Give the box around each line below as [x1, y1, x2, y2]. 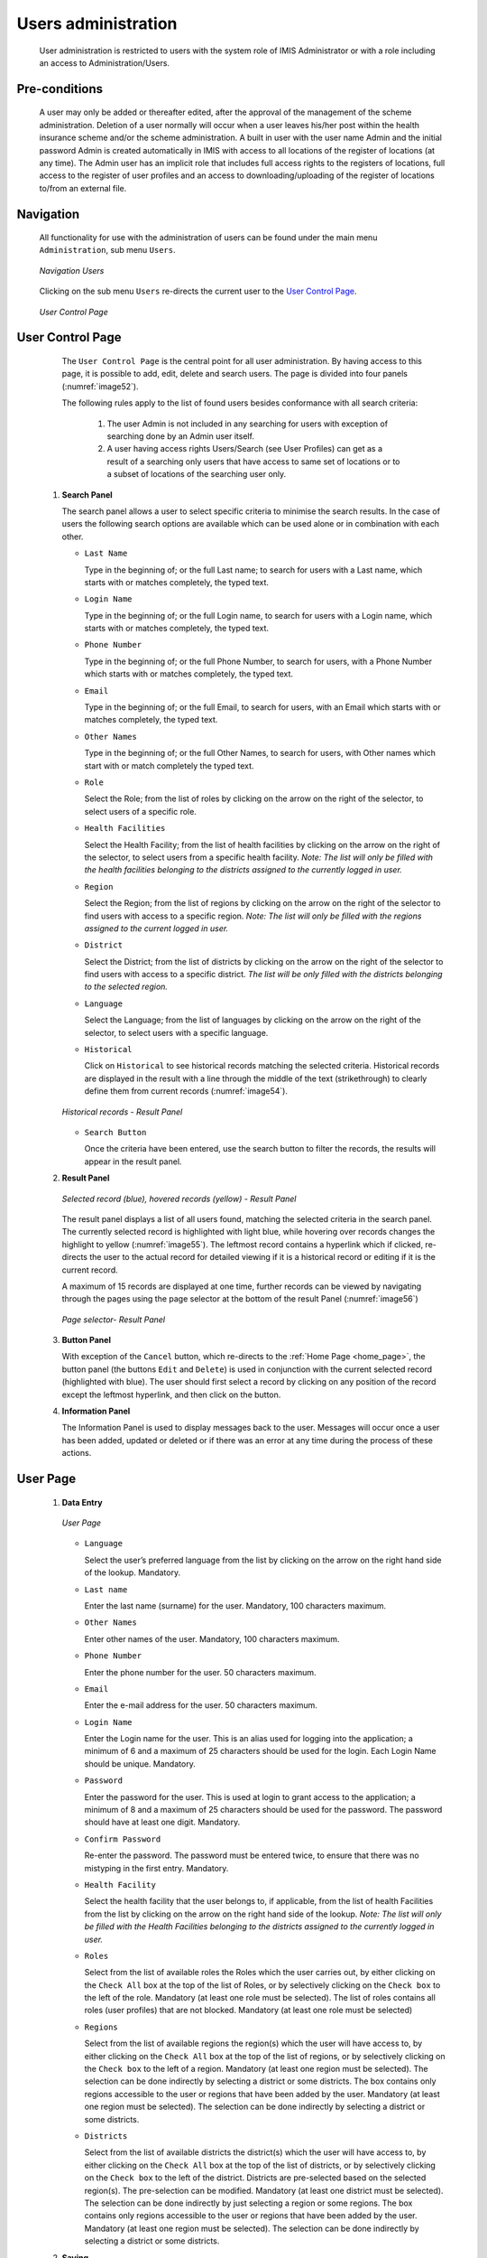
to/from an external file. [39, 182, 127, 193]
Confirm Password [84, 1833, 161, 1844]
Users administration [16, 14, 178, 33]
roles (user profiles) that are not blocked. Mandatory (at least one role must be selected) [84, 2005, 413, 2016]
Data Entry [61, 1497, 103, 1507]
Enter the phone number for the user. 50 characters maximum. [84, 1666, 317, 1677]
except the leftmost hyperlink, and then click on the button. [61, 1389, 281, 1400]
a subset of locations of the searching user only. [106, 469, 287, 480]
